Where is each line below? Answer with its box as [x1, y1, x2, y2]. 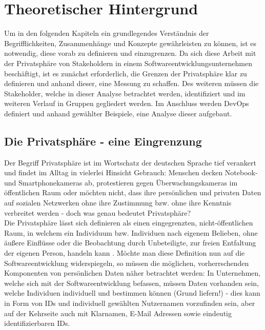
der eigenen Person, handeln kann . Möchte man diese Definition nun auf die [4, 247, 245, 258]
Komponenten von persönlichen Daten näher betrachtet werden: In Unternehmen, [4, 267, 261, 278]
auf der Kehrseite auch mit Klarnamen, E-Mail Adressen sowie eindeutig [4, 307, 232, 318]
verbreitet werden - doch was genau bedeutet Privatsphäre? [4, 207, 191, 218]
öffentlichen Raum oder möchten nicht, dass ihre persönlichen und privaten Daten [4, 187, 261, 198]
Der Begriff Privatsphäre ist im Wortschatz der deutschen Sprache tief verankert [4, 157, 256, 168]
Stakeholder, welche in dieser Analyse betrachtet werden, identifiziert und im [4, 88, 246, 98]
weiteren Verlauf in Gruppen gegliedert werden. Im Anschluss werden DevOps [4, 98, 249, 109]
